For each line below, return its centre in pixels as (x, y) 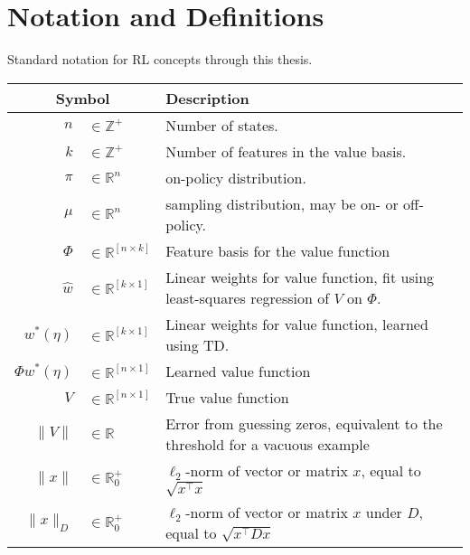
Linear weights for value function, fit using (300, 277)
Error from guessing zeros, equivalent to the (304, 423)
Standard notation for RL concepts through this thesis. (160, 59)
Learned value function (238, 371)
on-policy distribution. (236, 177)
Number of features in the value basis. (286, 151)
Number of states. (222, 125)
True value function (227, 397)
